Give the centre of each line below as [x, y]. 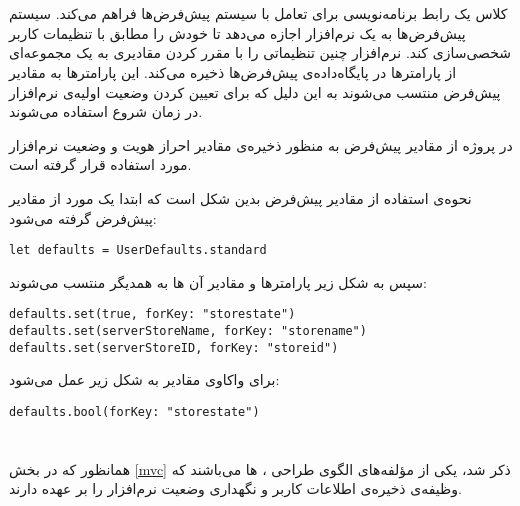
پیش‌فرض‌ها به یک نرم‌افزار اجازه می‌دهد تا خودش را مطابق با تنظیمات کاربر [237, 32]
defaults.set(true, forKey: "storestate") [152, 314]
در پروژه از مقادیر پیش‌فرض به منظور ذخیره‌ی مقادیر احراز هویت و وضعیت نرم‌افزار [261, 144]
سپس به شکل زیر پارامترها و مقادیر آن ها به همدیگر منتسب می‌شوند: [218, 281]
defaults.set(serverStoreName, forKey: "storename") [188, 331]
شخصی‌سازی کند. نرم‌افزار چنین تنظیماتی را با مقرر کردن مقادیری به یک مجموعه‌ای [260, 52]
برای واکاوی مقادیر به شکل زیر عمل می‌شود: [144, 379]
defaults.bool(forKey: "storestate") [134, 411]
